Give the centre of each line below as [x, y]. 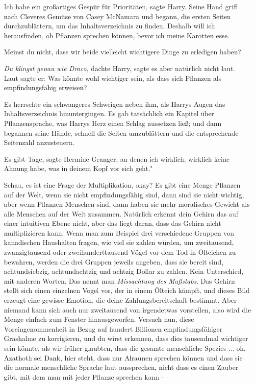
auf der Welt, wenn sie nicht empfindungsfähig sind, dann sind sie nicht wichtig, [124, 194]
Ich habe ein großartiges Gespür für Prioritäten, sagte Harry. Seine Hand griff [121, 6]
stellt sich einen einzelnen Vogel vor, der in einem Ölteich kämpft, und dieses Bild [127, 290]
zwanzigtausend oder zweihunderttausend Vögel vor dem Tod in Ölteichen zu [120, 252]
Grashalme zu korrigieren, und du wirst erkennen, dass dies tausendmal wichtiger [126, 338]
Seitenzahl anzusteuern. [39, 142]
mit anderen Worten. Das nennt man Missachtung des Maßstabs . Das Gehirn [119, 280]
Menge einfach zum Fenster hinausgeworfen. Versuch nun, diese [99, 319]
